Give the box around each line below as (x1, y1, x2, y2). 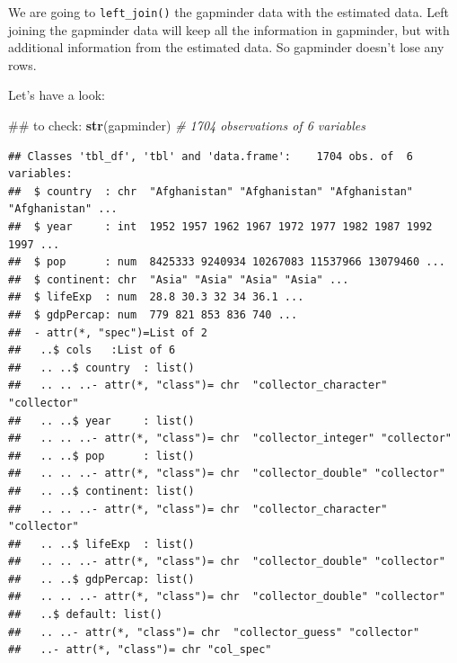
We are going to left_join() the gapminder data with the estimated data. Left (8, 3, 449, 21)
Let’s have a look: (8, 85, 105, 104)
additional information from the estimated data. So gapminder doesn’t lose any (8, 38, 444, 57)
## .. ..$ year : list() (8, 414, 195, 427)
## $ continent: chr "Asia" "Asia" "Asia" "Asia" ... (8, 273, 349, 286)
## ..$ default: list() (8, 608, 163, 622)
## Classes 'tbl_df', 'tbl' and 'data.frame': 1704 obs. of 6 (8, 149, 414, 163)
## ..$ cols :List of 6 (8, 344, 176, 357)
